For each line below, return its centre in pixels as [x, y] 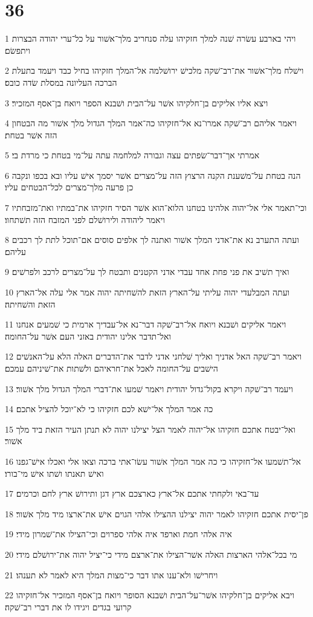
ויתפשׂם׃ [18, 50]
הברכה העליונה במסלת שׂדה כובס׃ [61, 82]
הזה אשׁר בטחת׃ [31, 134]
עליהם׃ [15, 251]
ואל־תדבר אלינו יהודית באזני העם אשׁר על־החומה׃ [88, 336]
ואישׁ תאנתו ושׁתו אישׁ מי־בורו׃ [54, 473]
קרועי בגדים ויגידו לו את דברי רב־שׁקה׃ [68, 606]
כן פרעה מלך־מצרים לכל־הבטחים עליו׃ [69, 187]
